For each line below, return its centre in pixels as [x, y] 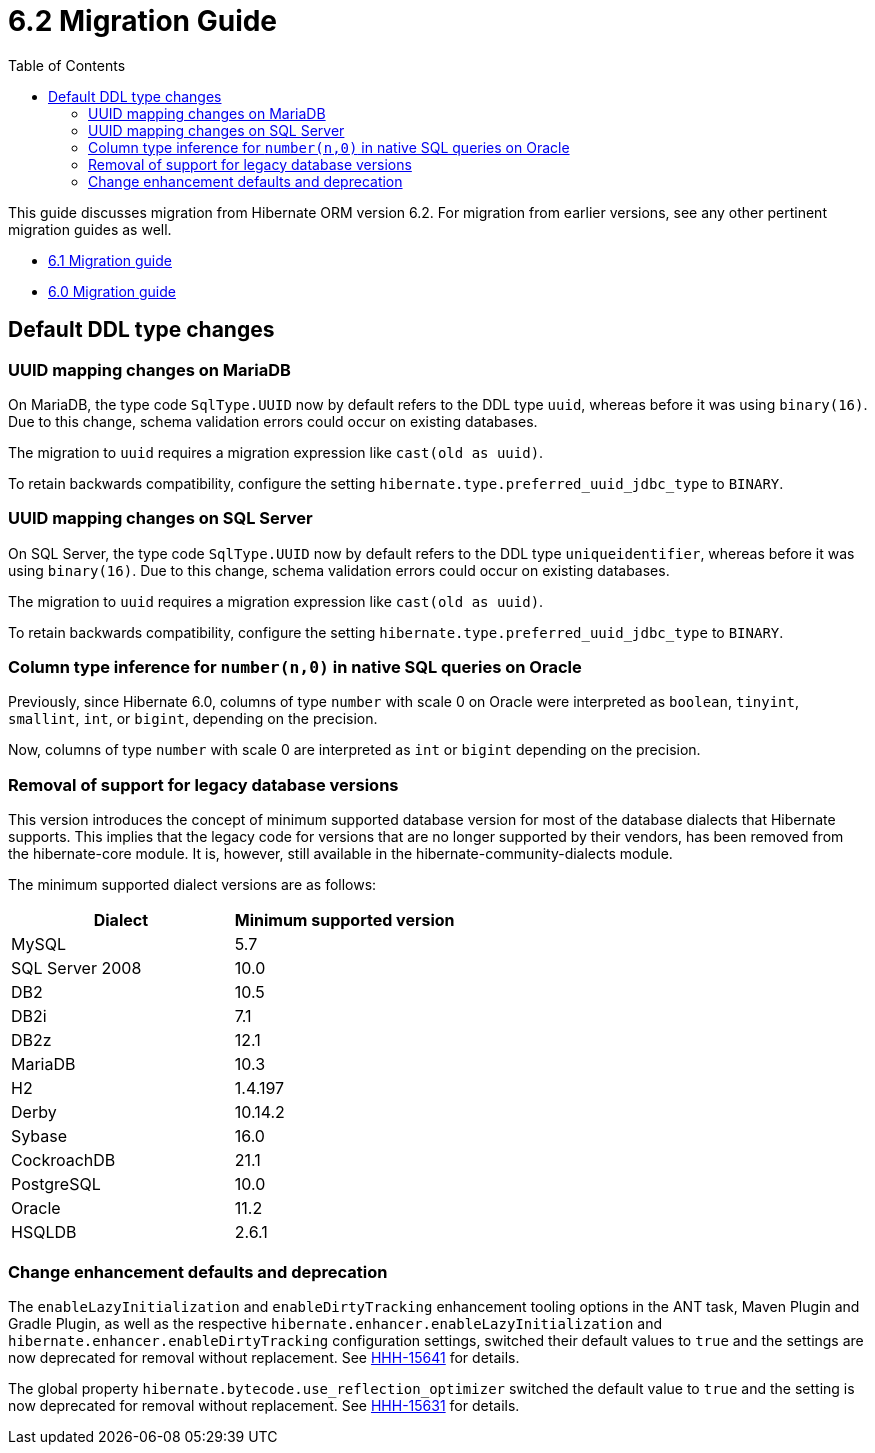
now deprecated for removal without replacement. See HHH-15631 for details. [264, 1405]
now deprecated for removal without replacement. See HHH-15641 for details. [264, 1357]
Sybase [39, 1136]
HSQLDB [44, 1232]
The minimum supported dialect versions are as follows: [192, 885]
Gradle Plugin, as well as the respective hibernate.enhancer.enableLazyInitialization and [335, 1323]
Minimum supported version [344, 920]
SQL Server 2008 [76, 968]
